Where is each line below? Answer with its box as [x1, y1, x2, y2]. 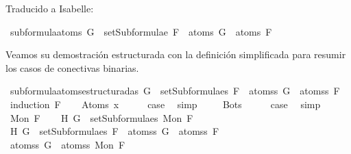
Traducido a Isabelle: [5, 1, 94, 15]
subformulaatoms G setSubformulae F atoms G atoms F [10, 24, 272, 38]
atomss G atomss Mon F [10, 137, 125, 151]
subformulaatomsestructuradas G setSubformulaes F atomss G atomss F [10, 84, 340, 98]
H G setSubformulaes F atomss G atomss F [10, 124, 219, 138]
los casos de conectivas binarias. [5, 60, 139, 75]
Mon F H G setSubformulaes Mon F [10, 110, 193, 125]
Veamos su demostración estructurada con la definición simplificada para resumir [5, 47, 346, 62]
